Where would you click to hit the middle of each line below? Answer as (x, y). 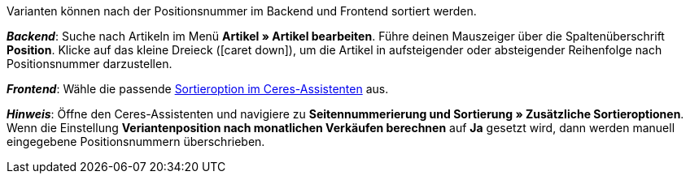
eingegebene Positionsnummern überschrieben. (136, 141)
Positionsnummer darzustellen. (90, 64)
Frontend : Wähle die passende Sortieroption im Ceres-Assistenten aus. (198, 89)
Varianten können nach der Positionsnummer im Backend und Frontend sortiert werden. (242, 11)
